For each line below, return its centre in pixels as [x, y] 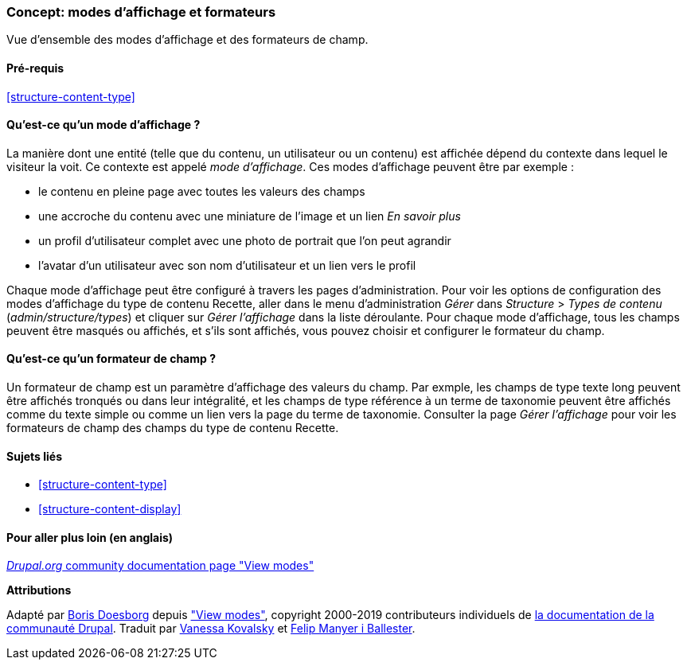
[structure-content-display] [110, 509]
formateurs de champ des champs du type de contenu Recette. [173, 428]
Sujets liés [34, 456]
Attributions [39, 590]
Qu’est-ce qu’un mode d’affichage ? [103, 125]
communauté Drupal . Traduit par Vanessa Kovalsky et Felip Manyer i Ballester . [211, 629]
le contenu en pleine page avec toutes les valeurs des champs [202, 191]
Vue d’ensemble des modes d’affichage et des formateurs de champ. [187, 40]
